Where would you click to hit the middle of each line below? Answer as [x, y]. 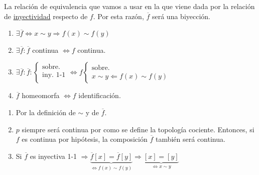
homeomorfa [41, 95]
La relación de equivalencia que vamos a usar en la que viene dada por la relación [129, 6]
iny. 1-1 [54, 75]
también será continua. [190, 139]
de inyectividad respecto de [46, 16]
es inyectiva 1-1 [53, 156]
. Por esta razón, [118, 16]
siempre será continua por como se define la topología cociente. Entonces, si [138, 129]
